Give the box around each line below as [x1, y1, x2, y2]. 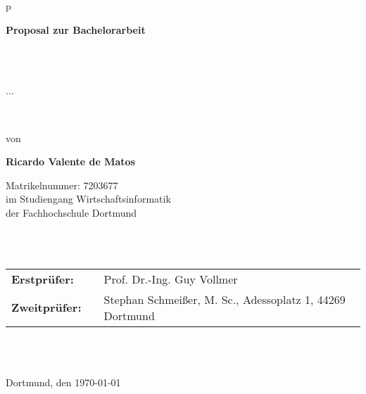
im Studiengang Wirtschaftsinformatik [6, 191, 171, 206]
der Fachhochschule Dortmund [6, 205, 137, 220]
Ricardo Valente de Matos [6, 154, 135, 169]
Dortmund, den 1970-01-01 [6, 374, 121, 389]
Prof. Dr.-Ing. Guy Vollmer [103, 270, 238, 287]
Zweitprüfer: [11, 299, 82, 316]
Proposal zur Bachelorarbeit [6, 22, 146, 37]
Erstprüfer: [11, 270, 74, 287]
